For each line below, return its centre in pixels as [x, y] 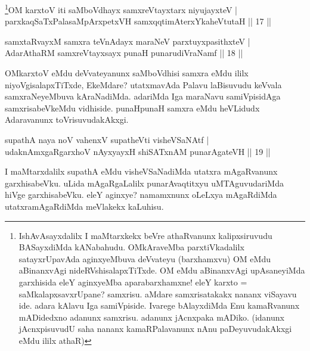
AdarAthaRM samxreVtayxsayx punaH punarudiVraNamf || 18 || [124, 53]
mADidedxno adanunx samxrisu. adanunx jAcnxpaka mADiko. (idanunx [151, 317]
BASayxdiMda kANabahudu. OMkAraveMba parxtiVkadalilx [131, 247]
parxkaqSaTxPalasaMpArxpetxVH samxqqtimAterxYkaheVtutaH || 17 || [138, 21]
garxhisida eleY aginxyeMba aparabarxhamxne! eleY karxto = [133, 282]
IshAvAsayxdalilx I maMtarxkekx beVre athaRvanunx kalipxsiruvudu [145, 235]
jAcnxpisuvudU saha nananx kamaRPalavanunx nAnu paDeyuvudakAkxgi [155, 329]
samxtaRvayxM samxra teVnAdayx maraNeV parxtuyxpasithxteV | [128, 41]
